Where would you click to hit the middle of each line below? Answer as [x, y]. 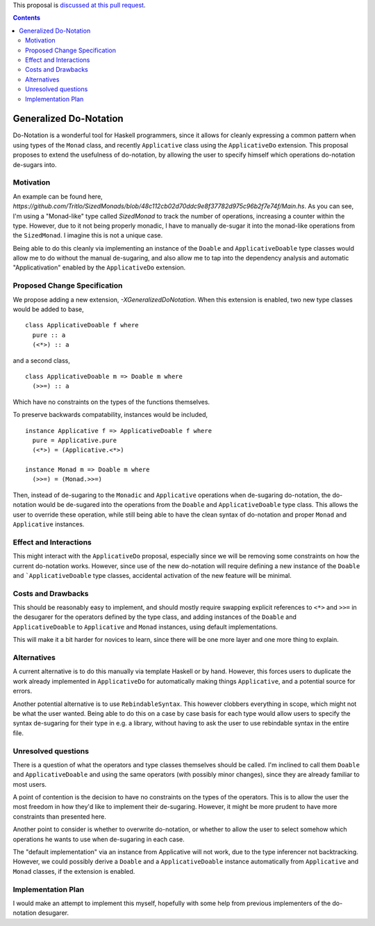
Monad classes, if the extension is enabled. [74, 871]
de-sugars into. [35, 164]
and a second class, [42, 360]
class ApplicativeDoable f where [82, 325]
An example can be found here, [58, 196]
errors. [23, 691]
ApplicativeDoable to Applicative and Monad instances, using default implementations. [145, 627]
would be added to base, [49, 309]
